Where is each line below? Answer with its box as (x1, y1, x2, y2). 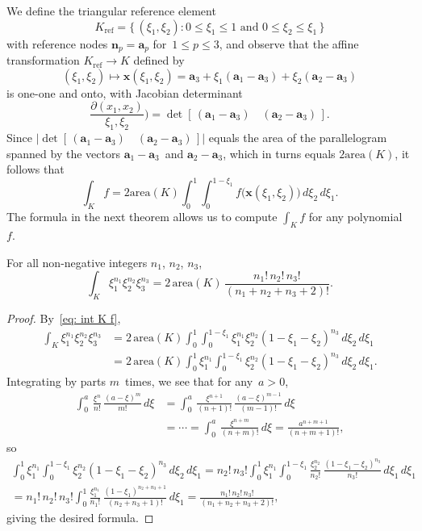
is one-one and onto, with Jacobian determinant (6, 84, 243, 101)
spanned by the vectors (6, 144, 120, 161)
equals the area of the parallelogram (208, 129, 387, 146)
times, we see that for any (125, 373, 253, 390)
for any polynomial (308, 208, 403, 225)
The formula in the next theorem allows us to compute (6, 208, 278, 225)
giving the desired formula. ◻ (6, 508, 154, 525)
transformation (6, 52, 80, 69)
